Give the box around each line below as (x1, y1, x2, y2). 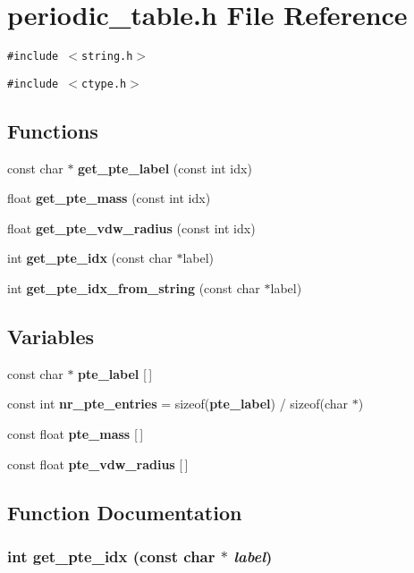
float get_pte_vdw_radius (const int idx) (7, 218, 256, 237)
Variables (7, 323, 95, 350)
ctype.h (81, 77, 127, 90)
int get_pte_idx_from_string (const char (7, 279, 260, 298)
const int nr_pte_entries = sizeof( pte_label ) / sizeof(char (7, 394, 349, 413)
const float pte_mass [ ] (7, 425, 144, 442)
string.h (81, 50, 133, 63)
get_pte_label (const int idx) (78, 158, 252, 177)
